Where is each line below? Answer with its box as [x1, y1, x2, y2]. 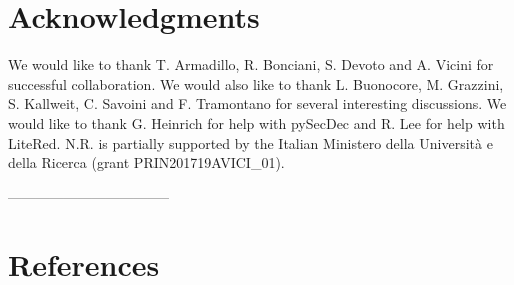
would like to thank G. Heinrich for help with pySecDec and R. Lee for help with [8, 112, 505, 133]
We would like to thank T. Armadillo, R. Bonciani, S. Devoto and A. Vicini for [8, 54, 494, 75]
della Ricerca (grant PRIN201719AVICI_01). [8, 152, 285, 173]
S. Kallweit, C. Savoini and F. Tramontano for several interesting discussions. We [8, 93, 507, 114]
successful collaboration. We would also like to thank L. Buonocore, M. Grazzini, [8, 73, 504, 94]
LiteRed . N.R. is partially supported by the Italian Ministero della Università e [8, 132, 493, 153]
